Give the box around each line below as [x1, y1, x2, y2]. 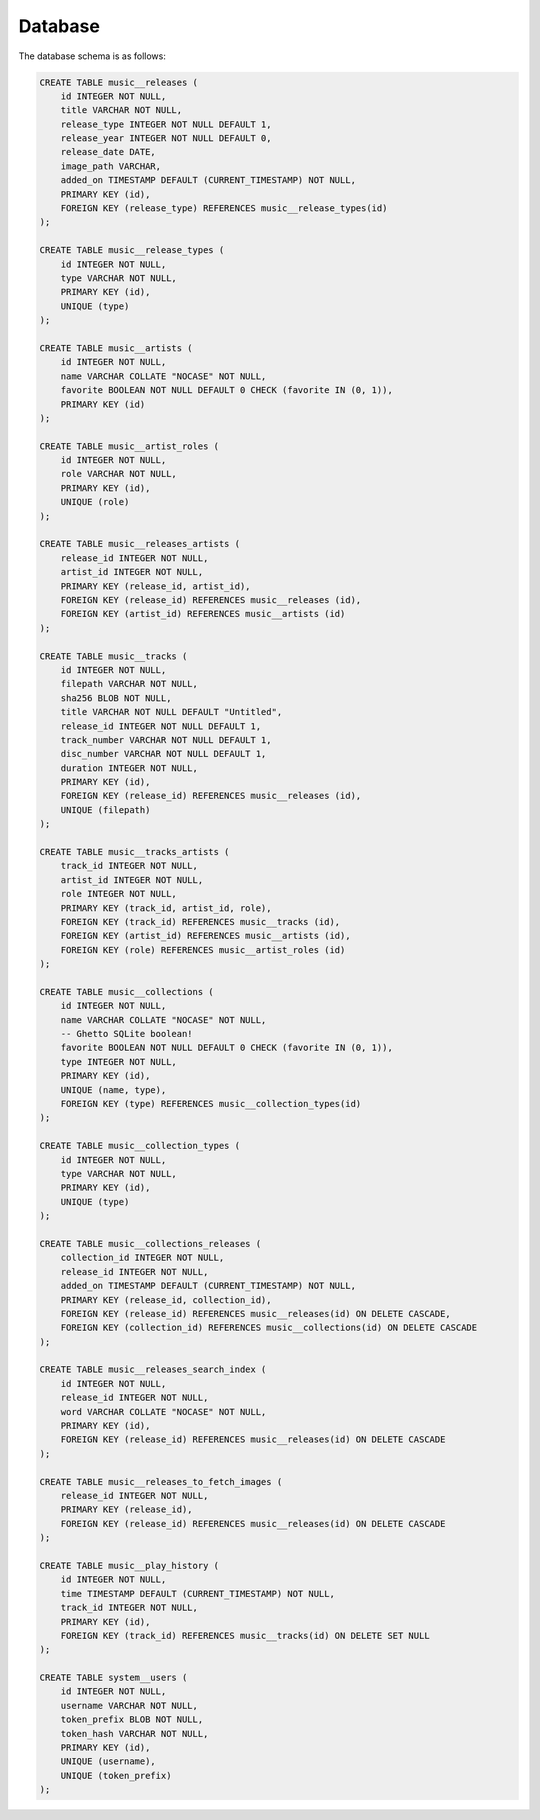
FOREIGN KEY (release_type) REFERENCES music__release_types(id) [60, 203, 388, 214]
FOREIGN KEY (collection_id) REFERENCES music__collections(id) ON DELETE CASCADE [60, 1322, 478, 1334]
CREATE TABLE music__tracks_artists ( [39, 846, 230, 858]
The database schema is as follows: [18, 50, 167, 62]
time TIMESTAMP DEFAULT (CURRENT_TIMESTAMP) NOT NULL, [60, 1588, 335, 1599]
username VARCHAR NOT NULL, [60, 1700, 199, 1711]
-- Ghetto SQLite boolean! [60, 1028, 194, 1040]
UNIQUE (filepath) [60, 804, 151, 815]
